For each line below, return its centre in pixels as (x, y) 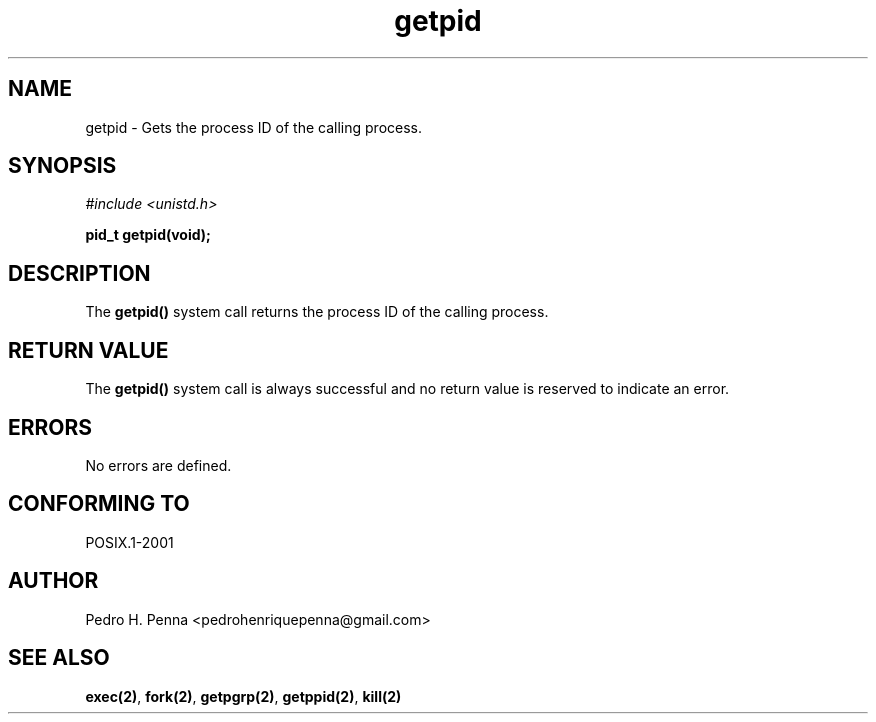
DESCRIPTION (79, 273)
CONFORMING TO (99, 504)
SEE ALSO (59, 658)
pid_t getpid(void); (148, 235)
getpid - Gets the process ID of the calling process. (253, 127)
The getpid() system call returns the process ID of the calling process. (317, 312)
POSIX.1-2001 (129, 542)
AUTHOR (53, 581)
